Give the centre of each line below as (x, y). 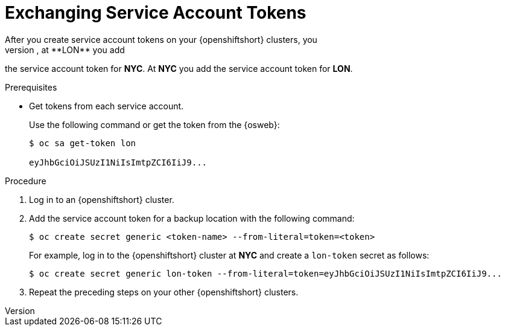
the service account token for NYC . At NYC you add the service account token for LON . (179, 68)
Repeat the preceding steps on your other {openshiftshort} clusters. (164, 292)
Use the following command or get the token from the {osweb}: (154, 124)
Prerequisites (31, 87)
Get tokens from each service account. (106, 106)
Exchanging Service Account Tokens (156, 13)
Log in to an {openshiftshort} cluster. (102, 199)
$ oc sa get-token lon (83, 143)
